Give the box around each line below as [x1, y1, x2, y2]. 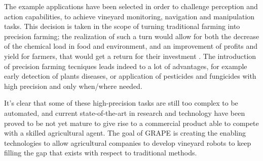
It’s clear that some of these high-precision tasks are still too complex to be [4, 98, 238, 108]
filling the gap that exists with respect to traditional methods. [4, 147, 197, 158]
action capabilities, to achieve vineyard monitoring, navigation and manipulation [4, 11, 255, 21]
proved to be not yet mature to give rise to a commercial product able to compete [4, 117, 259, 128]
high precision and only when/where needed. [4, 80, 142, 91]
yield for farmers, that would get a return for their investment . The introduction [4, 50, 256, 61]
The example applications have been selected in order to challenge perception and [4, 1, 258, 11]
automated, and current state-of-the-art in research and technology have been [4, 107, 245, 118]
